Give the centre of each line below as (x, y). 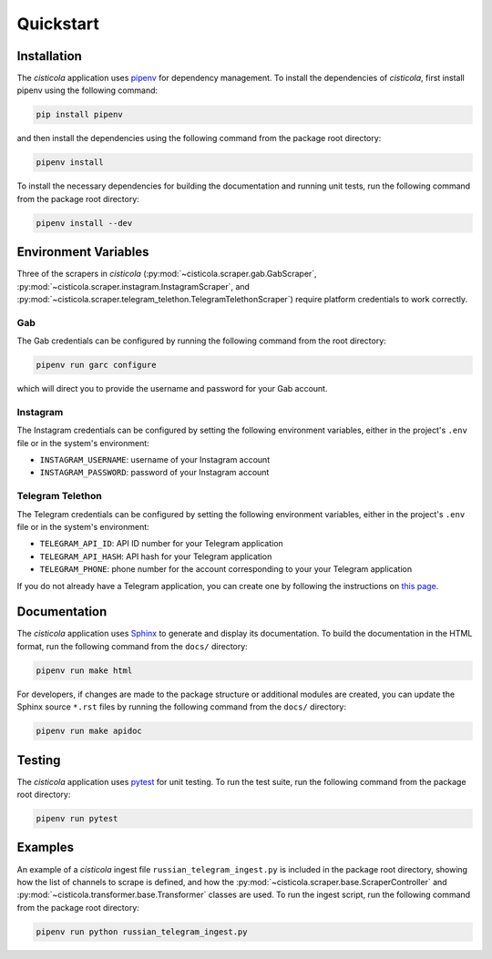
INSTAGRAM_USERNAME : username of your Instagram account (155, 460)
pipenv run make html (84, 670)
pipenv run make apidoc (89, 731)
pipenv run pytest (77, 819)
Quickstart (58, 24)
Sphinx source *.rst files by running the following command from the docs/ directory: (181, 707)
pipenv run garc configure (96, 365)
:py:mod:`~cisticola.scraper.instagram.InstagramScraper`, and (133, 286)
